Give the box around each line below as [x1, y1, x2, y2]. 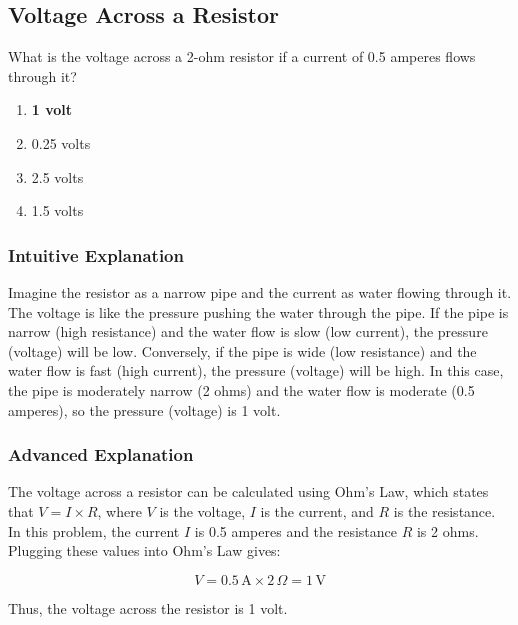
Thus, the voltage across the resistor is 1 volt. [8, 597, 288, 618]
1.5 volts [31, 200, 84, 221]
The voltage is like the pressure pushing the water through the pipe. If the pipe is [8, 301, 509, 322]
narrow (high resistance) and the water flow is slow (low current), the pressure [8, 321, 488, 342]
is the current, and [260, 500, 374, 521]
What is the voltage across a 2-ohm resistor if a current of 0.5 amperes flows [8, 46, 476, 67]
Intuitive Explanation [8, 242, 184, 267]
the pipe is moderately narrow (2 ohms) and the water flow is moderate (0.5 [8, 379, 475, 400]
